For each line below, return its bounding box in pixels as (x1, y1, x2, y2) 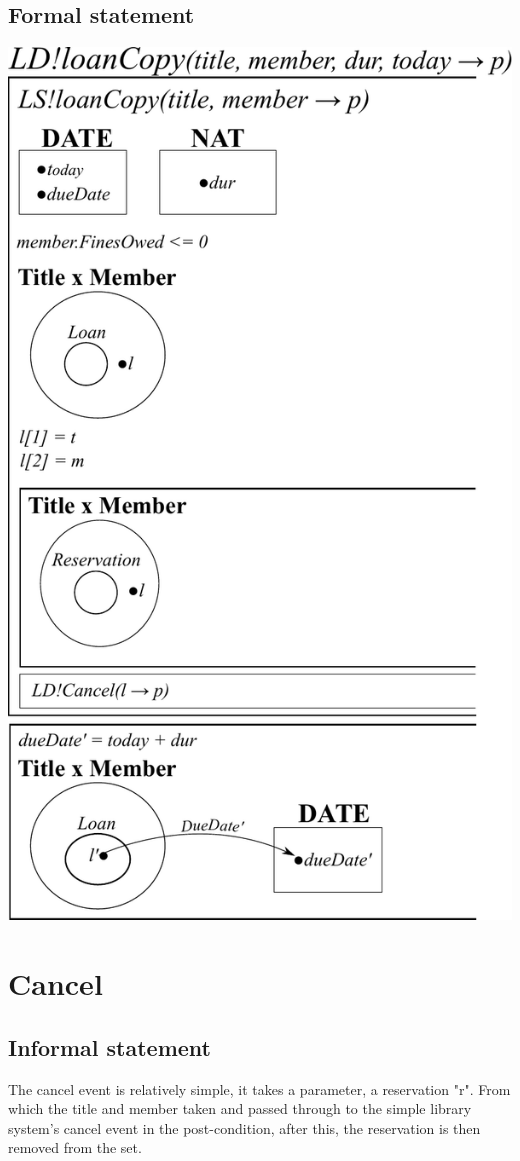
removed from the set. (8, 1137, 142, 1158)
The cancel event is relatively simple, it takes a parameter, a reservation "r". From (8, 1078, 511, 1099)
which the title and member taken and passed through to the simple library (8, 1098, 472, 1119)
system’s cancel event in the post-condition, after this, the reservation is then (8, 1117, 481, 1138)
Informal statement (8, 1031, 212, 1062)
